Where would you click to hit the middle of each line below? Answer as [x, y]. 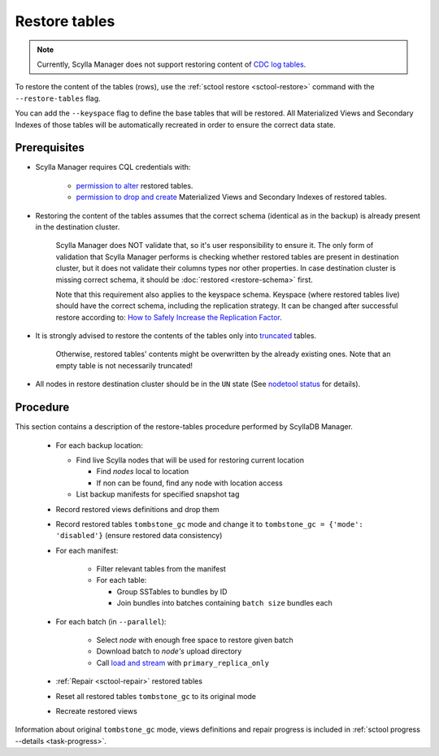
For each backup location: [100, 445]
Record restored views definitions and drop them [137, 509]
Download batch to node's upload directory [169, 651]
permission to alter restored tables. [135, 185]
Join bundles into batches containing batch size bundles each [225, 603]
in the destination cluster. [78, 227]
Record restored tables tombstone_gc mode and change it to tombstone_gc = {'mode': [209, 524]
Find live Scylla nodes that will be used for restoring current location [190, 460]
